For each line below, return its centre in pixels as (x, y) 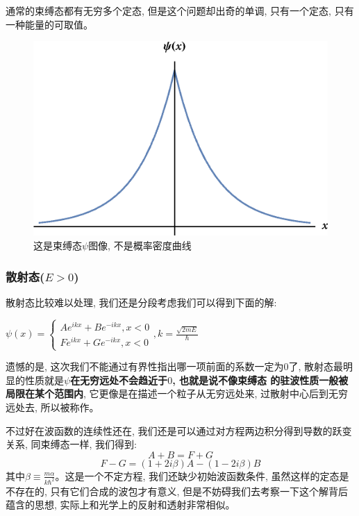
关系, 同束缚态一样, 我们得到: (71, 444)
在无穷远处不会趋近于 (119, 380)
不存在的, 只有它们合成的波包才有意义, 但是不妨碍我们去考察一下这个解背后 (177, 491)
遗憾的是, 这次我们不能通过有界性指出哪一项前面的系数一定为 (145, 366)
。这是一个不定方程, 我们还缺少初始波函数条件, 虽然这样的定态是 (202, 475)
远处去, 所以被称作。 (52, 407)
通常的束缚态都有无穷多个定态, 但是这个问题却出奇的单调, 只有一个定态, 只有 (180, 10)
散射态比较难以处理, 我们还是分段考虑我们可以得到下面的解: (141, 302)
